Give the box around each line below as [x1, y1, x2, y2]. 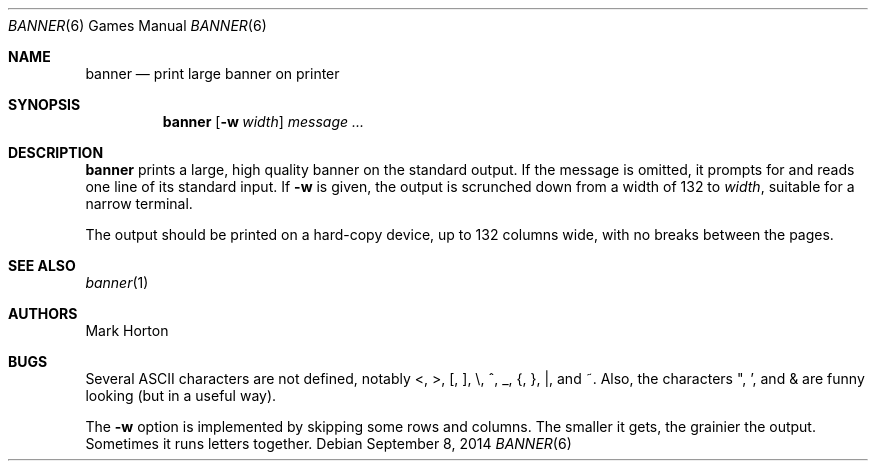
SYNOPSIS [8, 96, 81, 113]
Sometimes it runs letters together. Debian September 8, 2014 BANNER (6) [85, 435, 572, 452]
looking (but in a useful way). [85, 387, 277, 404]
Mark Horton [85, 322, 169, 339]
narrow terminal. [85, 195, 193, 212]
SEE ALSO [8, 257, 76, 274]
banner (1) [85, 274, 149, 291]
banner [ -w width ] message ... [162, 113, 365, 130]
